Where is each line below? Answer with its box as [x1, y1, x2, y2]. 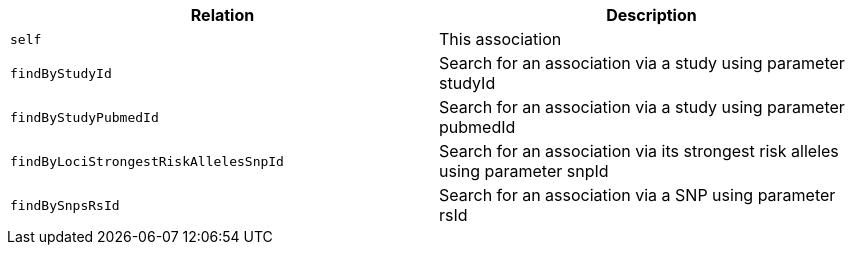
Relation [190, 5, 255, 25]
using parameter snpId [439, 161, 609, 181]
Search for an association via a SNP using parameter [439, 185, 836, 205]
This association [439, 29, 562, 49]
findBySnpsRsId [10, 197, 120, 213]
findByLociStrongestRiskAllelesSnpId [10, 153, 284, 169]
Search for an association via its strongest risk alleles [439, 141, 839, 161]
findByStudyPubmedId [10, 109, 159, 125]
